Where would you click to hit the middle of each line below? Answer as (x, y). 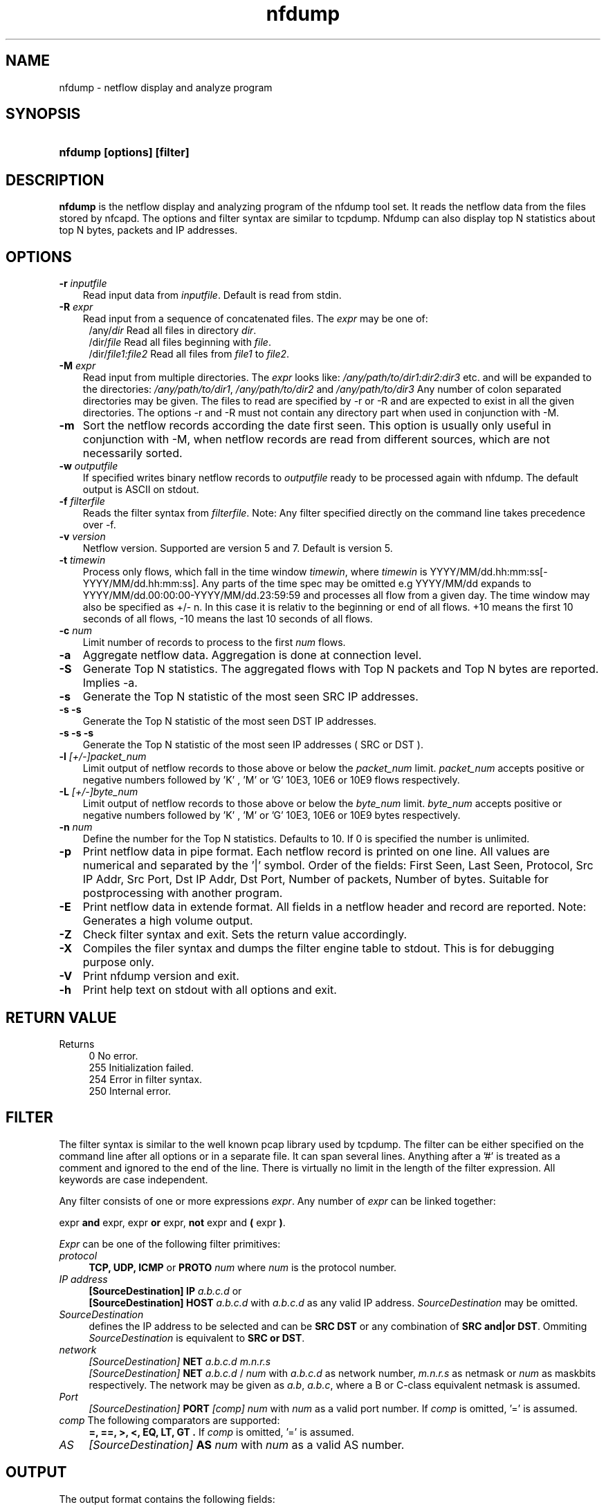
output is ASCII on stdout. (141, 490)
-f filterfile (82, 501)
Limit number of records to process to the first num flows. (214, 642)
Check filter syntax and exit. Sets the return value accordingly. (245, 935)
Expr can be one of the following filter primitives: (170, 1243)
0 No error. (113, 1055)
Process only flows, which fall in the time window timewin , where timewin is (255, 572)
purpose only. (118, 962)
